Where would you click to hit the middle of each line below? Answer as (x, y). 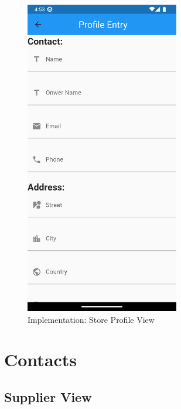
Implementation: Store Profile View (91, 319)
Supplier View (48, 397)
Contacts (41, 359)
